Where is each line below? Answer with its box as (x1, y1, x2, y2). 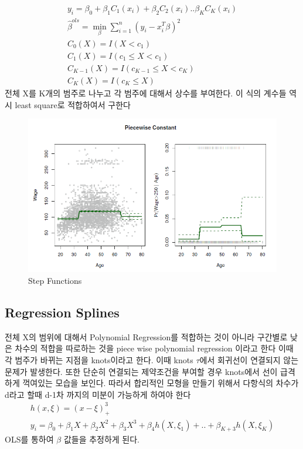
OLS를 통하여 (5, 433, 54, 445)
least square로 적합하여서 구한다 (15, 98, 131, 110)
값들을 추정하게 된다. (63, 433, 140, 445)
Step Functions (28, 274, 82, 286)
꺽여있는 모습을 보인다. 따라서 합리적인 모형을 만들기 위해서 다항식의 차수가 (22, 377, 299, 389)
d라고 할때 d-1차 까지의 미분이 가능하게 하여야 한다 (5, 388, 191, 400)
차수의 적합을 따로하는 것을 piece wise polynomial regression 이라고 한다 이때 (15, 342, 294, 354)
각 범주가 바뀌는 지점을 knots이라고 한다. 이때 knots (5, 353, 193, 366)
